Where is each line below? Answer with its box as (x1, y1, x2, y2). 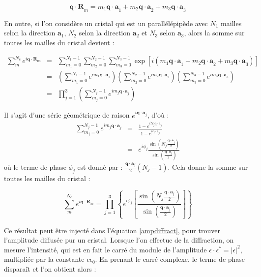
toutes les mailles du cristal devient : (4, 37, 115, 47)
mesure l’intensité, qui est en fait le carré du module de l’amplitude (4, 244, 207, 254)
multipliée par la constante (4, 254, 85, 264)
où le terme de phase (4, 161, 66, 172)
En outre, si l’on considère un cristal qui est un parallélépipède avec (4, 18, 208, 28)
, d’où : (147, 110, 169, 120)
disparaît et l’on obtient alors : (4, 263, 96, 274)
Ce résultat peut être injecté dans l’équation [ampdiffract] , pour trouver (4, 225, 220, 235)
